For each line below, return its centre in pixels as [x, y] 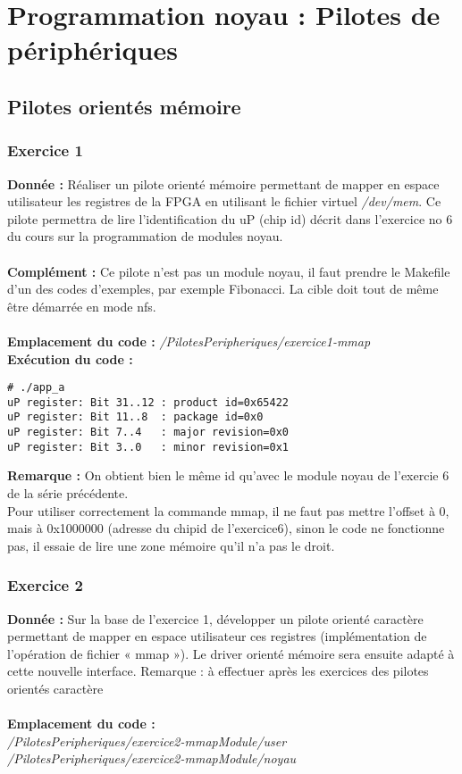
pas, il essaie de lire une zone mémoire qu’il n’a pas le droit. [171, 545]
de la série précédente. [68, 492]
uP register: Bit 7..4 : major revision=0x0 [148, 433]
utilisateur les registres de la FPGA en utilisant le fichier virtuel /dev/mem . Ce [224, 201]
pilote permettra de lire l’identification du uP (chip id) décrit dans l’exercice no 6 [230, 218]
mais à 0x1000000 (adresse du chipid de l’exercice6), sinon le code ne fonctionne [226, 528]
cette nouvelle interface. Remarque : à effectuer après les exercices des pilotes [218, 671]
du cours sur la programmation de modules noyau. [145, 236]
